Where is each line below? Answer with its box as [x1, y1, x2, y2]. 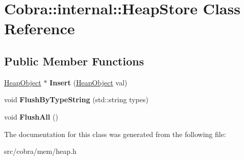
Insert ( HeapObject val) [50, 77, 128, 87]
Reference [4, 18, 75, 39]
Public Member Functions [4, 53, 144, 68]
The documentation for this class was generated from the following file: [4, 128, 226, 139]
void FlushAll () [4, 111, 58, 122]
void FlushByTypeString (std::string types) [4, 94, 149, 105]
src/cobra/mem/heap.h [4, 146, 77, 156]
